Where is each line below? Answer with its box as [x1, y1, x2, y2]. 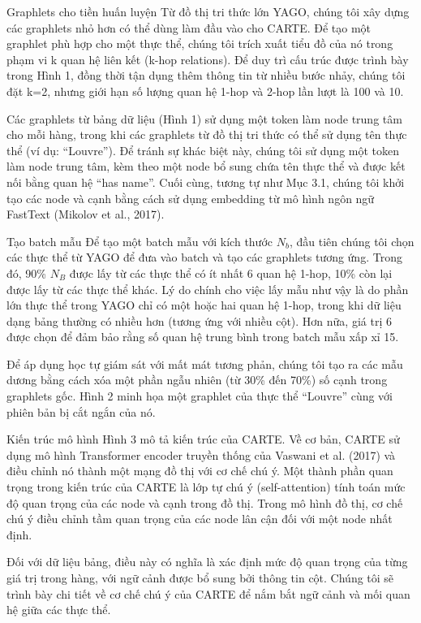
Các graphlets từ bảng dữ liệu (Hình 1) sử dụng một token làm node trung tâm [6, 110, 402, 127]
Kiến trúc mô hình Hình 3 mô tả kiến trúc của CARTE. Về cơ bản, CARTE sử [6, 430, 400, 448]
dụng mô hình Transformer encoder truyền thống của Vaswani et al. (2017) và [6, 446, 396, 463]
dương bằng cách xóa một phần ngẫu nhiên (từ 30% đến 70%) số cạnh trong [6, 371, 388, 388]
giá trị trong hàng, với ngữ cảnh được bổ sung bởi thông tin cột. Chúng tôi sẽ [6, 569, 394, 586]
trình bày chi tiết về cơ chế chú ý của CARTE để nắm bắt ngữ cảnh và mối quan [6, 585, 410, 602]
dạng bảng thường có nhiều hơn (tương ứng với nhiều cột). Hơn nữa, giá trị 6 [6, 312, 392, 329]
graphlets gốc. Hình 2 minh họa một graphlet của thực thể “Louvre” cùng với [6, 387, 393, 405]
